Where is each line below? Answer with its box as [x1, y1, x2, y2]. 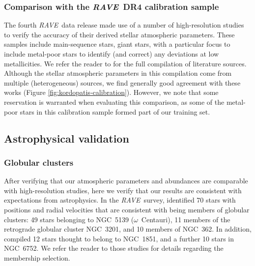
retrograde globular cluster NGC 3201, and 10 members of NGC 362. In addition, [4, 224, 252, 234]
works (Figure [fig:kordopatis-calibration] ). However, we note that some [4, 87, 219, 97]
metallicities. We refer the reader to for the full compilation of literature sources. [4, 58, 247, 68]
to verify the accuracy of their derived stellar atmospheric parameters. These [4, 29, 235, 39]
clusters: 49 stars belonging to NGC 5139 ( [4, 214, 134, 224]
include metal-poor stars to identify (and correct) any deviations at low [4, 49, 219, 59]
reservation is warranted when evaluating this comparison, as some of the [4, 96, 225, 107]
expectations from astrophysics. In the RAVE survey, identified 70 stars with [4, 195, 236, 205]
